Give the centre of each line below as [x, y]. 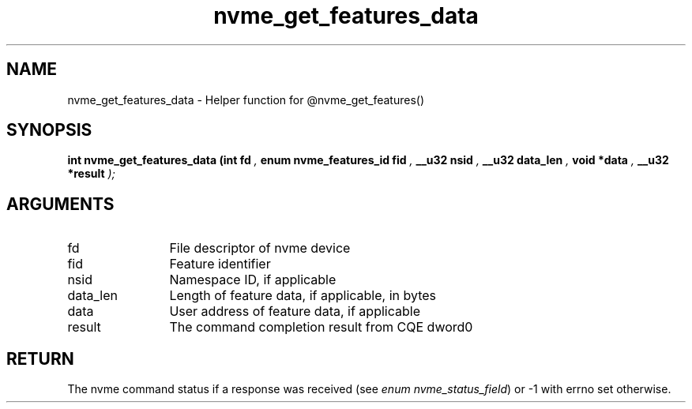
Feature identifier [220, 264]
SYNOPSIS [49, 130]
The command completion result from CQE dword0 [321, 327]
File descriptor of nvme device [260, 248]
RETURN [40, 358]
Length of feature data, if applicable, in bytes [303, 296]
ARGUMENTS [60, 204]
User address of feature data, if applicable [295, 311]
